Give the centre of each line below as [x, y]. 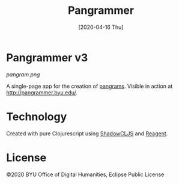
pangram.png [23, 74]
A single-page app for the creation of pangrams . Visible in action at [89, 86]
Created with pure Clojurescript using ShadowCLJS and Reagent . [87, 133]
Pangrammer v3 [47, 57]
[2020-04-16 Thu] [101, 27]
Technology [37, 116]
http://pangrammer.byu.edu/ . [42, 92]
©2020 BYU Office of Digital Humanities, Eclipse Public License [85, 174]
